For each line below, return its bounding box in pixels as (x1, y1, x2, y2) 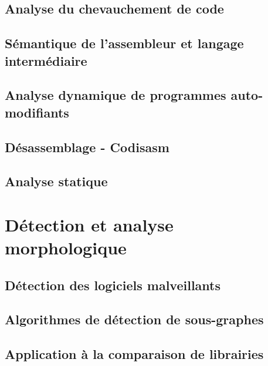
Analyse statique (5, 172, 108, 190)
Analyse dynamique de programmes (5, 86, 226, 104)
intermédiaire (5, 51, 87, 69)
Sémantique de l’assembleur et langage (5, 34, 244, 52)
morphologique (5, 236, 127, 260)
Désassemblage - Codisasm (5, 137, 169, 156)
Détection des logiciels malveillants (5, 276, 220, 294)
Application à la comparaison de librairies (5, 345, 264, 363)
